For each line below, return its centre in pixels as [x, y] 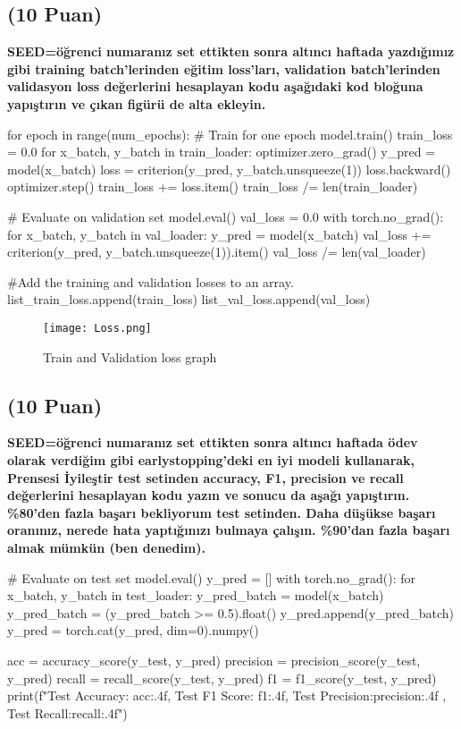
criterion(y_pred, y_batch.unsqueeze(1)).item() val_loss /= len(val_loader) [217, 252]
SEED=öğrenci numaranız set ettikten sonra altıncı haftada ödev [213, 442]
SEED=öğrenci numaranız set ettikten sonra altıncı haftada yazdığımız [231, 51]
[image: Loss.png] [97, 328]
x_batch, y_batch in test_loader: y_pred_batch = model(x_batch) [196, 595]
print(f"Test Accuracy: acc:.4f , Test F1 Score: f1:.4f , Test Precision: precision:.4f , [227, 695]
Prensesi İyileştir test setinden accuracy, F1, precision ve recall [205, 477]
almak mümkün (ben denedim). [106, 547]
